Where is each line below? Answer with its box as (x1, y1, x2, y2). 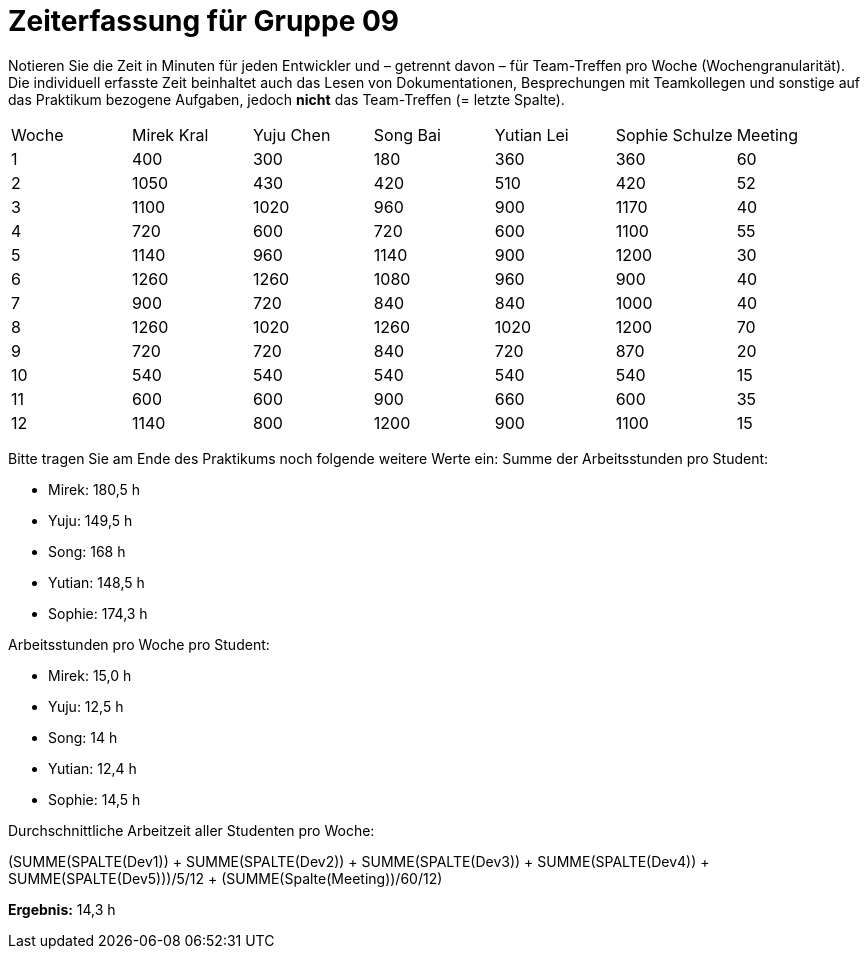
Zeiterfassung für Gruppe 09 (8, 4, 400, 38)
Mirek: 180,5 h (48, 480, 141, 498)
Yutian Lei (494, 124, 569, 145)
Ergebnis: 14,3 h (8, 900, 116, 918)
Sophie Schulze (615, 124, 733, 145)
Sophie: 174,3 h (48, 604, 148, 622)
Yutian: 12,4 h (48, 759, 137, 777)
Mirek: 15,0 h (48, 666, 132, 684)
